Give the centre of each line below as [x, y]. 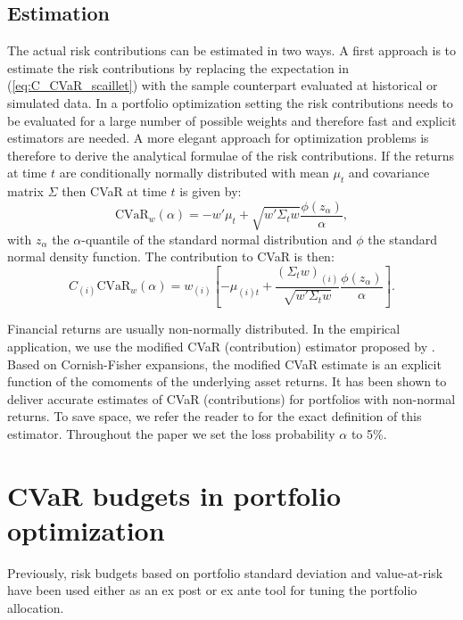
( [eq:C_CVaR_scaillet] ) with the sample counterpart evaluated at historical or [223, 85]
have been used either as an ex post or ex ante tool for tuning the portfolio [212, 590]
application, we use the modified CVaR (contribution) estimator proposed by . [221, 346]
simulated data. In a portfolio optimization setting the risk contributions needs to [230, 102]
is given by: [211, 191]
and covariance [389, 173]
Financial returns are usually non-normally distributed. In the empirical [204, 329]
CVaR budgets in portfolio [174, 495]
